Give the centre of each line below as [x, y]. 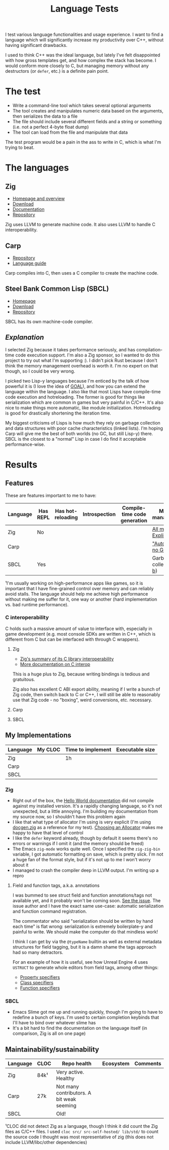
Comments [148, 1064]
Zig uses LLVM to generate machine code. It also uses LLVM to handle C [80, 225]
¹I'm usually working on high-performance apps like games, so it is [74, 583]
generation [134, 520]
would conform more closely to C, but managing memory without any [77, 66]
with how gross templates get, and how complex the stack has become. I [81, 61]
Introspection [99, 514]
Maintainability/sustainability [52, 1049]
